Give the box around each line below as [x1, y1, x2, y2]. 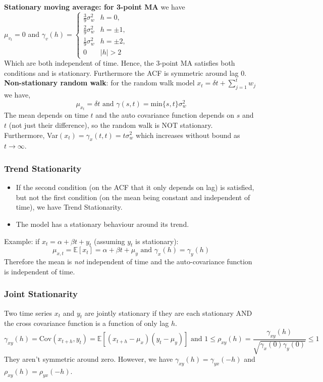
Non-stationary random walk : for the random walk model [4, 77, 195, 88]
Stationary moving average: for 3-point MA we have [4, 2, 185, 12]
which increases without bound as [136, 129, 240, 140]
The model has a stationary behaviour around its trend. [16, 218, 189, 229]
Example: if [4, 235, 40, 246]
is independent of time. [4, 266, 75, 276]
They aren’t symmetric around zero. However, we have [4, 354, 173, 364]
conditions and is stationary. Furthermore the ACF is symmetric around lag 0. [4, 67, 247, 78]
